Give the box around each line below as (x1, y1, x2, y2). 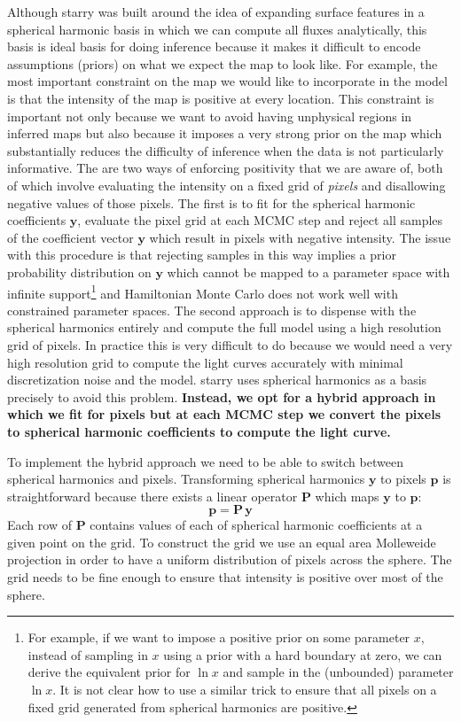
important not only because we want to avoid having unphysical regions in (7, 106, 412, 125)
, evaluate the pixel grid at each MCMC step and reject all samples (77, 211, 443, 229)
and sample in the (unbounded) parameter (223, 663, 454, 681)
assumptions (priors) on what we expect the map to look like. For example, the (7, 54, 438, 73)
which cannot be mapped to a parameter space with (167, 262, 450, 281)
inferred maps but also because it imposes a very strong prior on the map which (7, 124, 442, 143)
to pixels (380, 470, 426, 488)
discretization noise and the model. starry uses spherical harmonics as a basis (7, 370, 427, 389)
